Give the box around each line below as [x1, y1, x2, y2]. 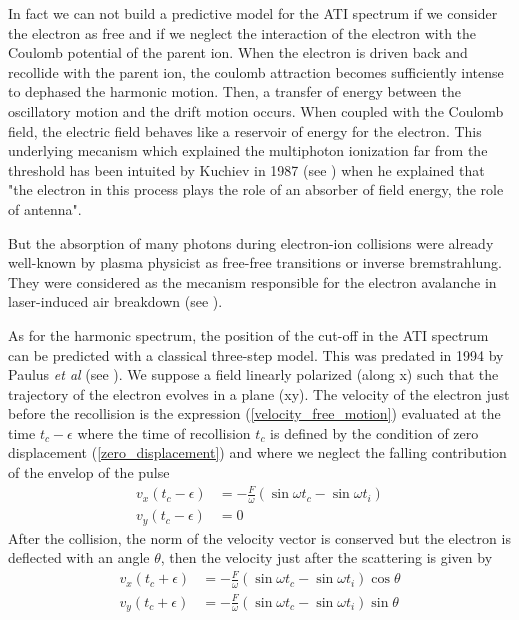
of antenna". [8, 198, 82, 219]
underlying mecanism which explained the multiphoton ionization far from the [8, 140, 488, 161]
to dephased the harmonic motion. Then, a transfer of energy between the [8, 81, 461, 102]
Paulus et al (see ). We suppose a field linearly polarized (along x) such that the [8, 364, 499, 385]
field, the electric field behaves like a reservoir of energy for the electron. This [8, 120, 482, 141]
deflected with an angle [8, 547, 150, 568]
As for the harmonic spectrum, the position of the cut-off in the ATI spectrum [8, 324, 489, 345]
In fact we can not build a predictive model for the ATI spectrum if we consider [8, 3, 498, 23]
